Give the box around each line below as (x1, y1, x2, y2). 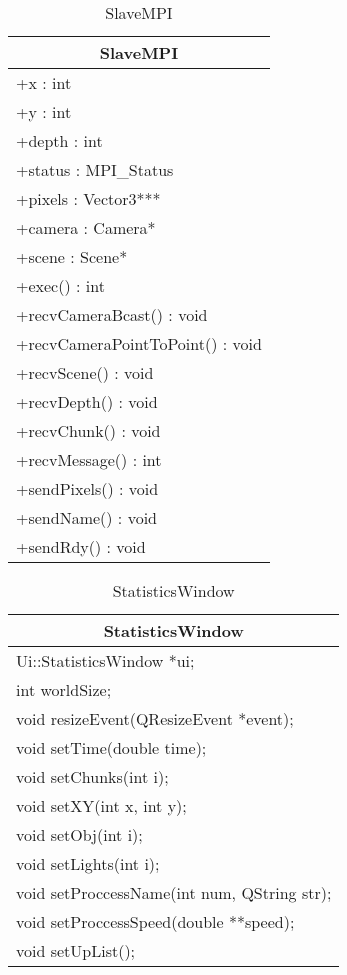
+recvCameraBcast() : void (16, 303, 208, 326)
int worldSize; (16, 678, 112, 701)
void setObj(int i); (16, 823, 143, 846)
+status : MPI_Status (16, 158, 174, 181)
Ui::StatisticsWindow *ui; (16, 649, 195, 672)
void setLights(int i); (16, 852, 160, 875)
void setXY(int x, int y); (16, 794, 187, 817)
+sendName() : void (16, 506, 157, 529)
